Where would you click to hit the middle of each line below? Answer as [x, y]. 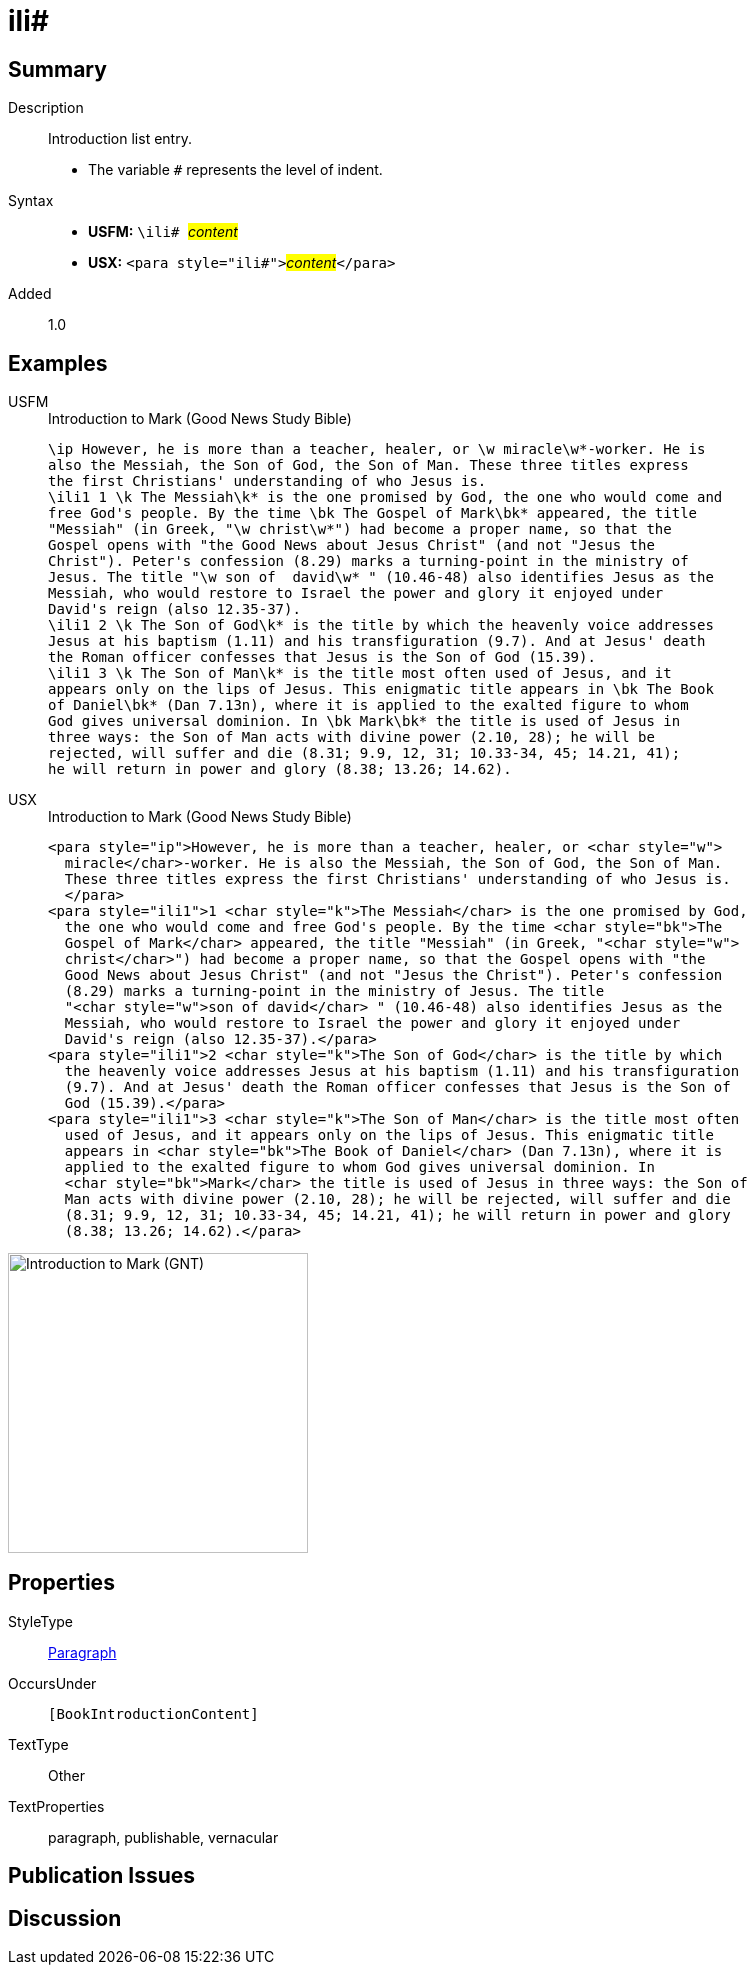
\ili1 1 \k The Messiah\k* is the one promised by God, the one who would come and [385, 497]
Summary [57, 69]
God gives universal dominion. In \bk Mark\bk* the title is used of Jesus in [364, 721]
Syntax [31, 201]
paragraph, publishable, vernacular [163, 1837]
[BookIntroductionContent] [153, 1713]
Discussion [65, 1918]
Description [46, 108]
